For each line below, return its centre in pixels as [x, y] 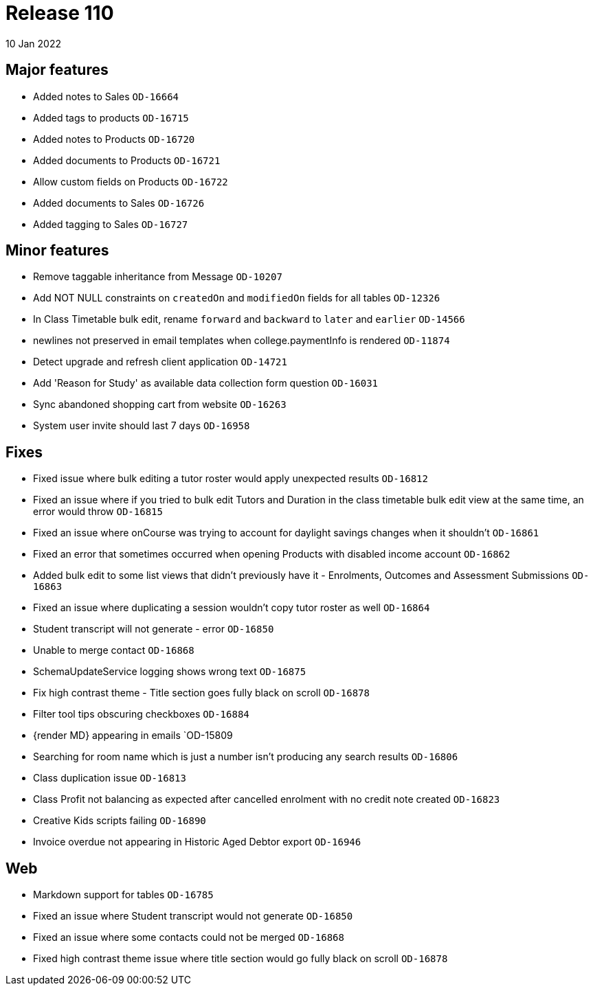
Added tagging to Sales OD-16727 [111, 224]
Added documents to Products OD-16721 [127, 160]
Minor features [57, 251]
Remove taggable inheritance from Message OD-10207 [158, 277]
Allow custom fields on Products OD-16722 [131, 181]
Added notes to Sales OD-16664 [106, 96]
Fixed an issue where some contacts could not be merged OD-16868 [189, 937]
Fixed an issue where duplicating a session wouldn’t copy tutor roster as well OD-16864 [232, 608]
